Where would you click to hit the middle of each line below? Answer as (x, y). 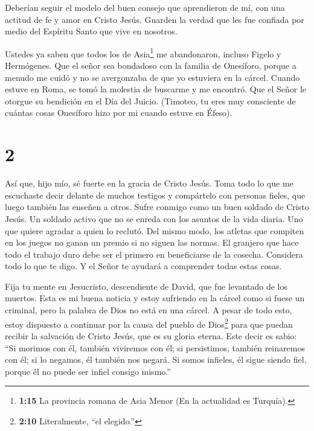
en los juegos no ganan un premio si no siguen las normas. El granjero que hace (152, 242)
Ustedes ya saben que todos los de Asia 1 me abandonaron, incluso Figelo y (143, 53)
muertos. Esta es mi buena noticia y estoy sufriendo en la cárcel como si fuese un (155, 298)
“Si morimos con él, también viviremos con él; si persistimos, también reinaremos (155, 347)
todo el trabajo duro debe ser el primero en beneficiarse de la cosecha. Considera (154, 254)
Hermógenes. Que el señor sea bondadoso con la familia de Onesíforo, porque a (151, 65)
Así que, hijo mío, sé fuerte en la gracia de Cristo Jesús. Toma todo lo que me (149, 183)
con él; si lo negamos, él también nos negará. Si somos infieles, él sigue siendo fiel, (156, 359)
